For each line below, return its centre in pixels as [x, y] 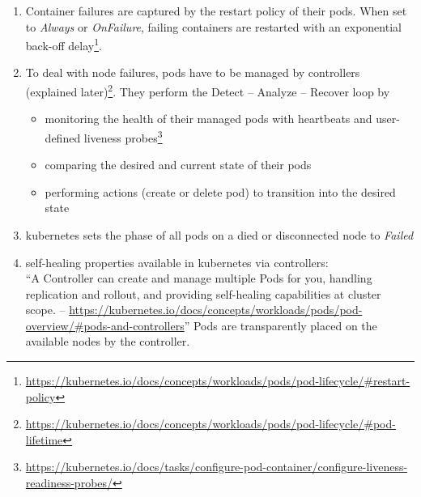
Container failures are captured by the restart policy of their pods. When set [216, 11]
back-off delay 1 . [64, 44]
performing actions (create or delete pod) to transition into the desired [220, 191]
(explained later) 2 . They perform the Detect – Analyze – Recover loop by [208, 90]
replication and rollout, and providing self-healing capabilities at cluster [203, 293]
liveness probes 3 [123, 136]
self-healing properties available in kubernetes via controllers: [177, 262]
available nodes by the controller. [108, 341]
